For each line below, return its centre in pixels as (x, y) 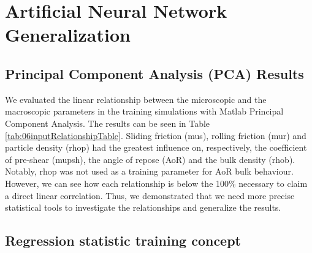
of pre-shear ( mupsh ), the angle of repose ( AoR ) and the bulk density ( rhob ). (150, 159)
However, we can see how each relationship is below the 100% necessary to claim (156, 183)
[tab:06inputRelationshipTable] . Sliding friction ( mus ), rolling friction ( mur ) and (156, 135)
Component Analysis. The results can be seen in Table (108, 123)
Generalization (68, 35)
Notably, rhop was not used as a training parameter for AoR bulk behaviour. (149, 171)
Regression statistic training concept (123, 240)
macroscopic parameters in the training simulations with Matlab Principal (144, 111)
